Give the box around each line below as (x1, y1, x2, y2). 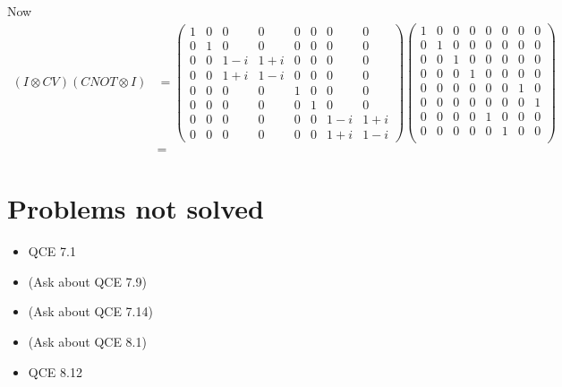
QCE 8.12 (28, 362, 82, 381)
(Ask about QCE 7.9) (28, 271, 147, 290)
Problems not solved (7, 190, 264, 227)
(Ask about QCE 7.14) (28, 302, 153, 321)
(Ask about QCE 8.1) (28, 331, 147, 350)
